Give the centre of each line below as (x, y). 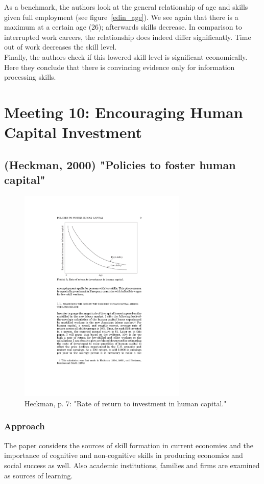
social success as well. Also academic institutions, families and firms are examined (132, 465)
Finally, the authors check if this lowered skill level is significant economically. (126, 56)
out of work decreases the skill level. (61, 47)
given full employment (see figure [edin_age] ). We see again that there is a (121, 17)
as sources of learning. (39, 475)
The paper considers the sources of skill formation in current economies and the (129, 445)
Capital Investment (73, 132)
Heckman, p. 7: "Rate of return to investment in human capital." (126, 403)
